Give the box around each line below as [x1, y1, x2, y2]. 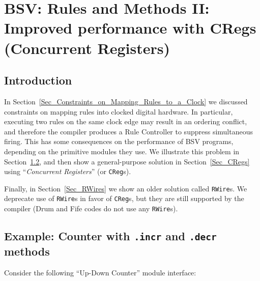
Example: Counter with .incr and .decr [4, 228, 217, 244]
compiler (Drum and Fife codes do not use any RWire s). [4, 203, 178, 214]
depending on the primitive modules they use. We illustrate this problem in [4, 146, 240, 156]
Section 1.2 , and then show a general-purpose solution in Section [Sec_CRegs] [4, 156, 250, 166]
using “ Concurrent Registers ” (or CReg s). [4, 166, 131, 177]
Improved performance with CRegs [4, 17, 256, 38]
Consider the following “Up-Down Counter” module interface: [4, 267, 196, 277]
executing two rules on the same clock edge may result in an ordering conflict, [4, 116, 247, 127]
